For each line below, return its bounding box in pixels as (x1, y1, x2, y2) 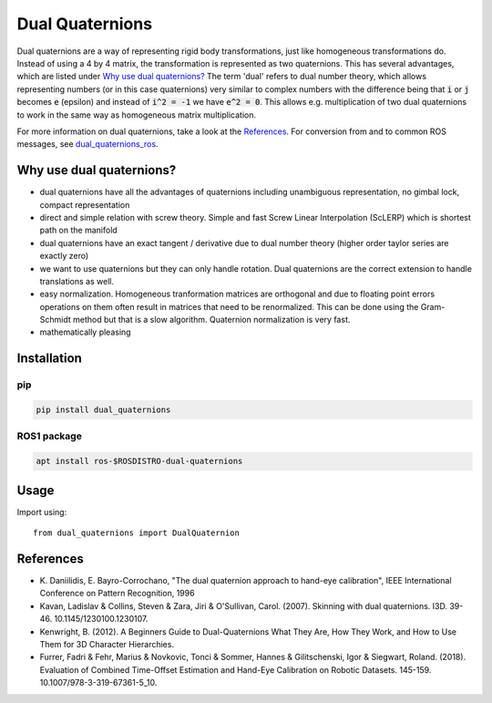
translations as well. (39, 275, 114, 286)
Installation (16, 351, 82, 367)
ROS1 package (16, 429, 82, 442)
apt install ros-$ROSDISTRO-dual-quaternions (36, 456, 243, 467)
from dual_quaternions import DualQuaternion (33, 528, 241, 538)
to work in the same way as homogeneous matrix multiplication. (16, 109, 257, 120)
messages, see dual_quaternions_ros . (16, 139, 159, 150)
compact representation (39, 199, 130, 210)
